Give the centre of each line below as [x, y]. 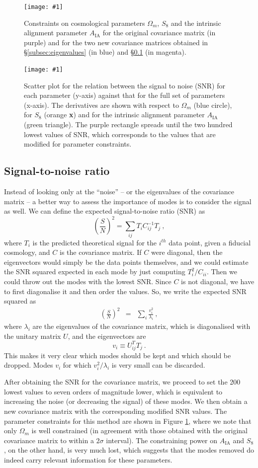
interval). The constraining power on [162, 440]
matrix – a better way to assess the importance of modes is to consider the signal [128, 201]
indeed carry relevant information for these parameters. [88, 460]
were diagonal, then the [187, 252]
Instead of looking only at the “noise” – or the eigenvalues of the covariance [119, 192]
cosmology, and [27, 252]
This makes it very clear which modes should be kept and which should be [118, 355]
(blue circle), [213, 105]
